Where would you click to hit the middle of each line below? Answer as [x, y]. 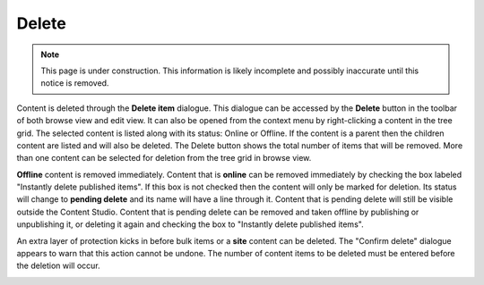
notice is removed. [75, 83]
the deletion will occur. [58, 266]
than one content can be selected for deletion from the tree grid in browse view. [164, 158]
